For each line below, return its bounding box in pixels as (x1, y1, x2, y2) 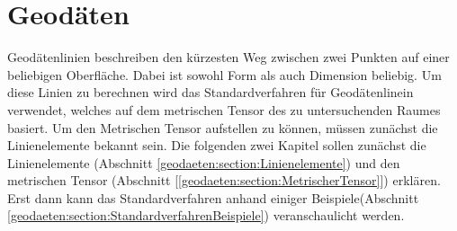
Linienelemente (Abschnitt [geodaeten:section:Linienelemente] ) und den (7, 153, 400, 172)
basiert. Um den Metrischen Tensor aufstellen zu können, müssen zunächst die (7, 118, 438, 137)
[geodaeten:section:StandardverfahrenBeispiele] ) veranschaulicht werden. (7, 206, 405, 225)
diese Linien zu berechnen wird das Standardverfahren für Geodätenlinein (7, 83, 414, 102)
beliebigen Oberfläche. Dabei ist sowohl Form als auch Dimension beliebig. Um (7, 65, 442, 84)
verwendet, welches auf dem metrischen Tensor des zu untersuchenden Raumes (7, 100, 441, 119)
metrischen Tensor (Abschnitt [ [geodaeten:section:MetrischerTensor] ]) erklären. (7, 171, 441, 190)
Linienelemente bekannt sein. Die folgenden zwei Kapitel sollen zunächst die (7, 136, 426, 155)
